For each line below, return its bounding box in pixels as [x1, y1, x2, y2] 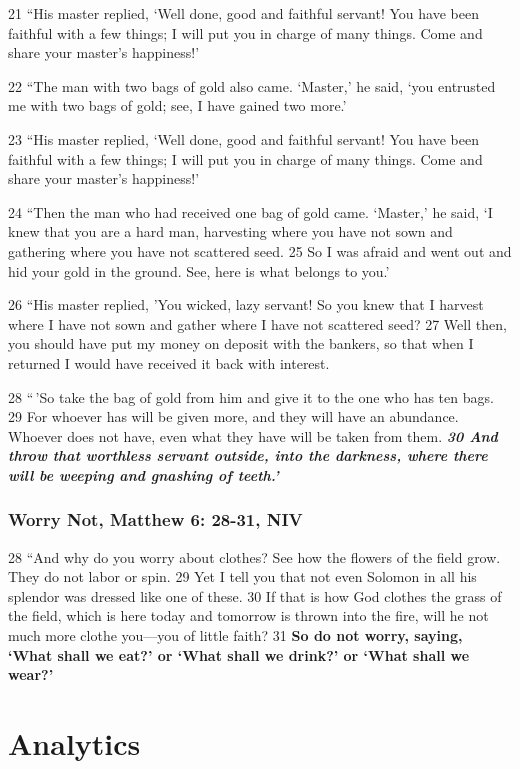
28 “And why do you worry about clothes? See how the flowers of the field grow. [8, 546, 501, 567]
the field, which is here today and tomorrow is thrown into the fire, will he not [8, 605, 489, 626]
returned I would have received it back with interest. [8, 352, 330, 373]
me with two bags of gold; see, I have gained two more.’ [8, 95, 347, 116]
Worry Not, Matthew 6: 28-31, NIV [8, 507, 303, 532]
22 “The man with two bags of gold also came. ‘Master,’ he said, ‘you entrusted [8, 75, 496, 96]
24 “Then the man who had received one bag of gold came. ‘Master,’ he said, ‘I [8, 201, 493, 222]
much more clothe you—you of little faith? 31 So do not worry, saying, [8, 625, 463, 646]
